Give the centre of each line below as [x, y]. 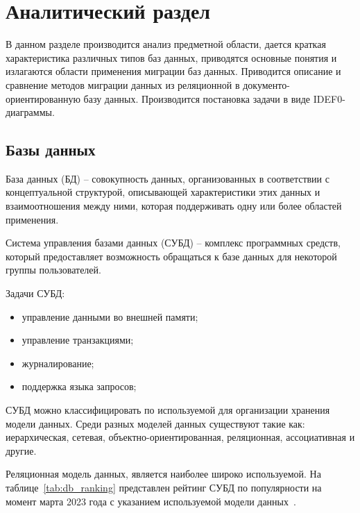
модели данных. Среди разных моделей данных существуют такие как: [155, 423]
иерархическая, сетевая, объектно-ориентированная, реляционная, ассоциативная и [180, 437]
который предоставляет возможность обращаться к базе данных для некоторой [171, 256]
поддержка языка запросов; [79, 386]
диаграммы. [30, 112]
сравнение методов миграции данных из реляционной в [123, 84]
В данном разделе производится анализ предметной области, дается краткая [166, 44]
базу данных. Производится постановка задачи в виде [197, 98]
